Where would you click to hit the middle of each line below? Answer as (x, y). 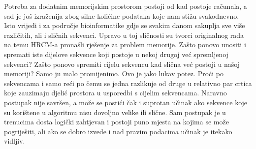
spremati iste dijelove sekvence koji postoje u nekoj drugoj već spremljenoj (116, 54)
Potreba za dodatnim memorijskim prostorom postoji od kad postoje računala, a (126, 6)
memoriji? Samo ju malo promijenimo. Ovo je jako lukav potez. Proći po (114, 74)
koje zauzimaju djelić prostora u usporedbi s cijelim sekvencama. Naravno (115, 93)
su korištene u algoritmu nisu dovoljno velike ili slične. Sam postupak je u (115, 112)
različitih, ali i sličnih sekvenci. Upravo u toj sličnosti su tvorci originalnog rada (124, 35)
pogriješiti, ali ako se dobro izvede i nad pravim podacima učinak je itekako (118, 131)
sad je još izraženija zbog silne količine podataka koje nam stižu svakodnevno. (122, 15)
